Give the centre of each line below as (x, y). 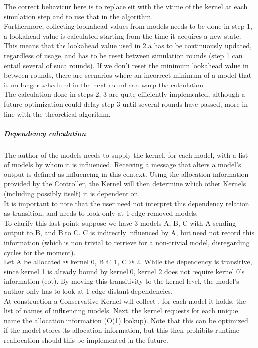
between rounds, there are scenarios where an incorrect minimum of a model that (128, 75)
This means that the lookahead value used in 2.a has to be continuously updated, (128, 45)
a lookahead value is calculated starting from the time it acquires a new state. (123, 36)
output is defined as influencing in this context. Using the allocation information (126, 174)
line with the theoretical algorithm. (57, 114)
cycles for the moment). (40, 252)
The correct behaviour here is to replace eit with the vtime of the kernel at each (126, 6)
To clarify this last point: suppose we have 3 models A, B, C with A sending (120, 222)
